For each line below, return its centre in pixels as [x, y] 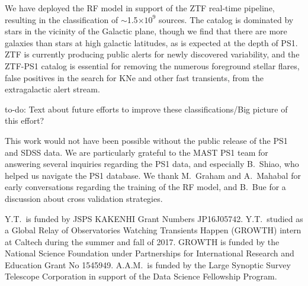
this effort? [25, 120]
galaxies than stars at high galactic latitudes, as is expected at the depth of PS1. [151, 42]
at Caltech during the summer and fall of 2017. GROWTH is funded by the [142, 241]
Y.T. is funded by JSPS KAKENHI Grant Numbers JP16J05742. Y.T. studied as [154, 218]
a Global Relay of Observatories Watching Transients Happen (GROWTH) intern [153, 230]
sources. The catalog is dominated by [226, 19]
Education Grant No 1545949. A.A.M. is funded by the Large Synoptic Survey [148, 264]
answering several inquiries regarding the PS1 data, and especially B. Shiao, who [152, 164]
